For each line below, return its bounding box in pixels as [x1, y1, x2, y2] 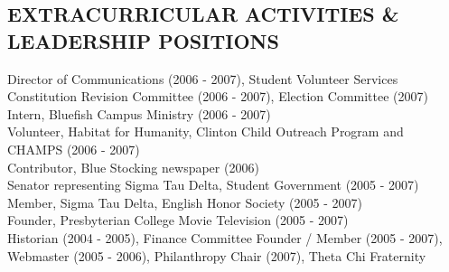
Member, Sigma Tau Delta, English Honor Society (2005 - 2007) [7, 192, 362, 211]
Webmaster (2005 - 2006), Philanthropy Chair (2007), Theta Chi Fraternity [7, 246, 426, 265]
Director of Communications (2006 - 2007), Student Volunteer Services [7, 69, 398, 88]
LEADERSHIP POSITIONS [7, 26, 279, 54]
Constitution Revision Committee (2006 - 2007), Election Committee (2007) [7, 87, 429, 106]
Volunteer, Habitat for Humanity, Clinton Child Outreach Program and [7, 122, 404, 141]
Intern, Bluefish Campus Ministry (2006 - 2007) [7, 104, 271, 123]
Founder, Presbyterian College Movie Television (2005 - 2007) [7, 211, 349, 230]
